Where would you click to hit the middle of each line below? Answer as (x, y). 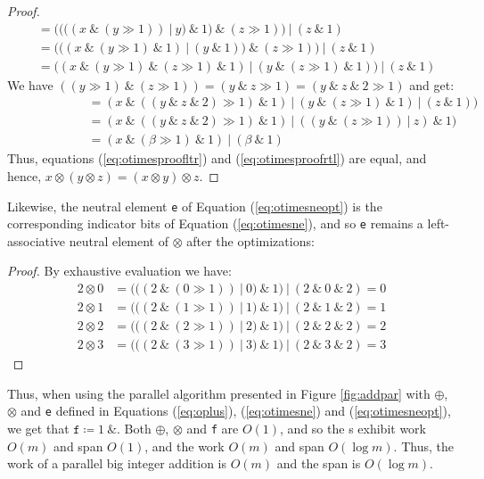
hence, (25, 175)
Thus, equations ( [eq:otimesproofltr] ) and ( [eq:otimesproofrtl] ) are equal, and (217, 158)
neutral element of (119, 240)
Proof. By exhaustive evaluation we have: (119, 271)
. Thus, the (423, 446)
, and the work (185, 446)
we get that (38, 429)
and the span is (319, 463)
